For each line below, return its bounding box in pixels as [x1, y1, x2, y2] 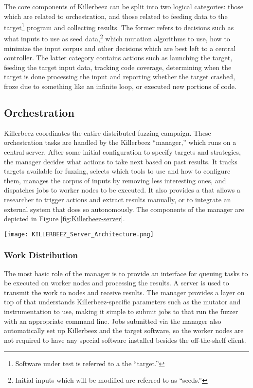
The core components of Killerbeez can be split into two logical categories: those [4, 1, 243, 11]
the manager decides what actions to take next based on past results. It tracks [4, 156, 237, 166]
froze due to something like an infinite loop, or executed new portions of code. [4, 81, 236, 91]
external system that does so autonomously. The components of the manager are [4, 204, 244, 214]
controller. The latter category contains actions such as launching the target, [4, 53, 233, 63]
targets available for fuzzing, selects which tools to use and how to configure [4, 166, 231, 176]
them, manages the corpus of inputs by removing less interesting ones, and [4, 175, 226, 185]
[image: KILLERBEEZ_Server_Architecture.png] [4, 230, 154, 238]
